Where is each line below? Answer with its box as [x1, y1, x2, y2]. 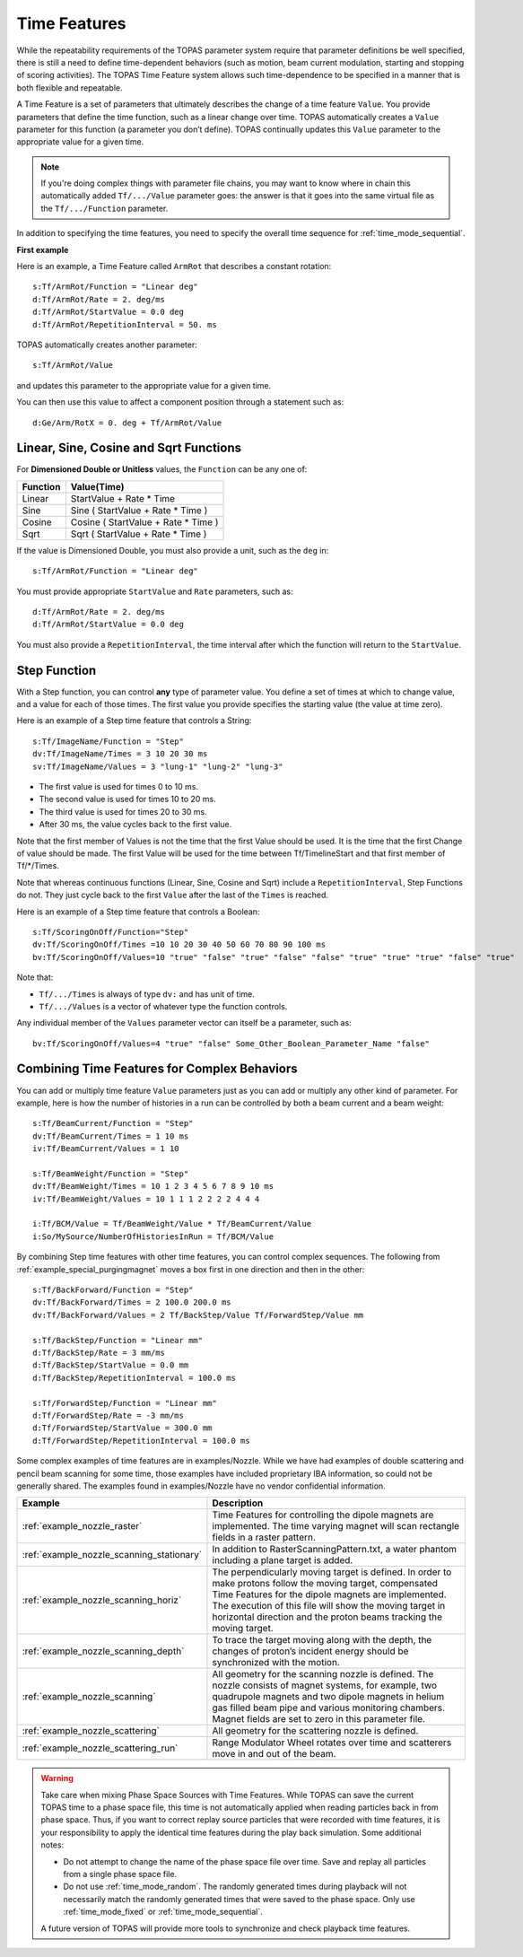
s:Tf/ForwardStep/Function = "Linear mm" [32, 1398, 217, 1408]
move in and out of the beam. [212, 1748, 336, 1760]
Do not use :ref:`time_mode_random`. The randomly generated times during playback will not [63, 1881, 407, 1892]
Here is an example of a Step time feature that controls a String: [16, 715, 252, 726]
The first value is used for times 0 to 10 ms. [39, 782, 199, 792]
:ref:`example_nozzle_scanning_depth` [22, 1645, 185, 1657]
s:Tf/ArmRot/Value [32, 360, 114, 371]
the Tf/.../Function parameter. [40, 203, 169, 214]
